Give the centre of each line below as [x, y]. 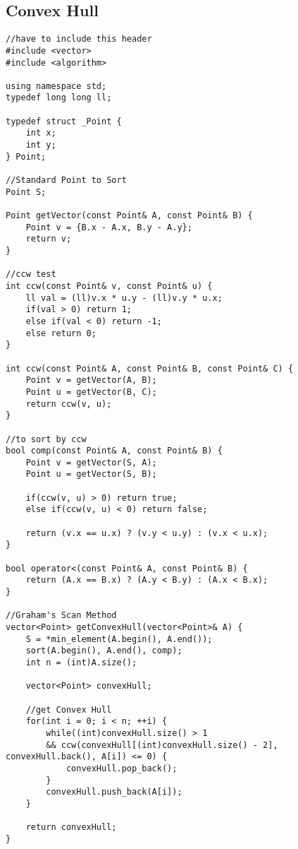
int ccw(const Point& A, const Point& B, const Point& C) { [150, 368]
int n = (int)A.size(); [81, 662]
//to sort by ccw [46, 439]
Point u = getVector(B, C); [91, 392]
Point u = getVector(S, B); [91, 474]
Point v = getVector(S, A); [91, 462]
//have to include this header [79, 39]
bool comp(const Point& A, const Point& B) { [114, 451]
